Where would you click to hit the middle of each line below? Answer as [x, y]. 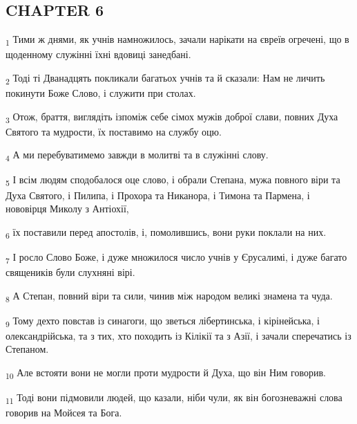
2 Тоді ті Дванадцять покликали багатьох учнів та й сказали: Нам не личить [165, 78]
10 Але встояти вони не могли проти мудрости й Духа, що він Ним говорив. [166, 373]
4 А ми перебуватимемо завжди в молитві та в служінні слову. [137, 156]
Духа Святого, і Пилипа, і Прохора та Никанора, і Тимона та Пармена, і [158, 195]
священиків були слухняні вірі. [70, 272]
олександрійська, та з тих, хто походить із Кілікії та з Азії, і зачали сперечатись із [178, 335]
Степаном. [27, 349]
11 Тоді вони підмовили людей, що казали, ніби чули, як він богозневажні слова [174, 398]
